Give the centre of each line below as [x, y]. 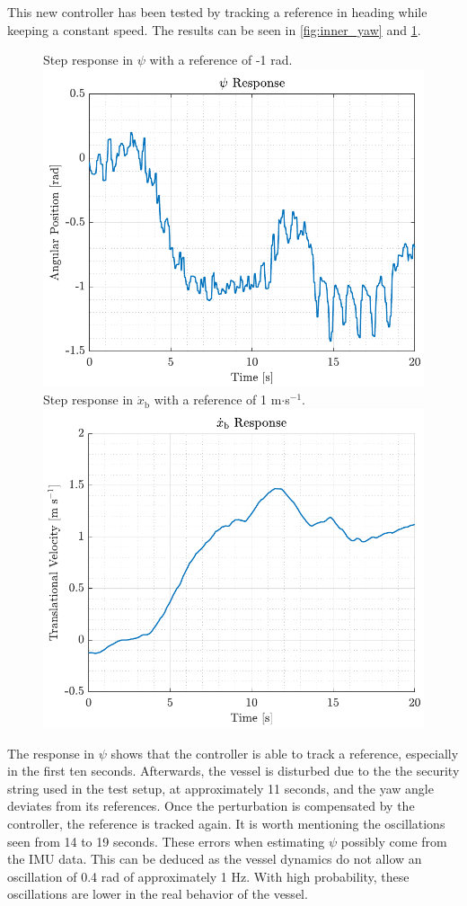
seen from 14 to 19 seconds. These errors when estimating [166, 841]
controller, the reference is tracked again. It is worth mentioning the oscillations [226, 823]
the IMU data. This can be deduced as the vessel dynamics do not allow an [215, 859]
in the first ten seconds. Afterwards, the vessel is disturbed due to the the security [233, 771]
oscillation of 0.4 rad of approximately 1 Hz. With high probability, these [208, 876]
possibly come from [394, 841]
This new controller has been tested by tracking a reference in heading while [217, 12]
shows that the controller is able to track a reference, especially [285, 753]
